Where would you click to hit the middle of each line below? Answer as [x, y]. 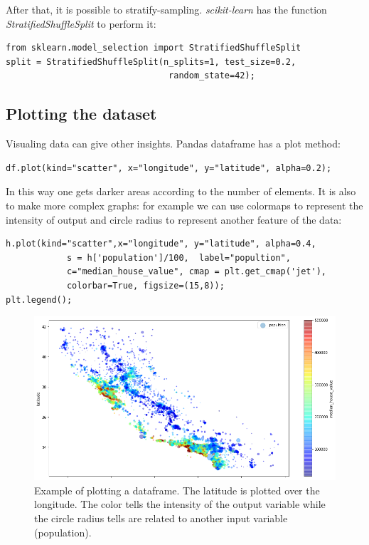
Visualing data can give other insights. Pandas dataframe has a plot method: [173, 144]
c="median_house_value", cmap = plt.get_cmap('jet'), [197, 272]
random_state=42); [212, 76]
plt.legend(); [39, 300]
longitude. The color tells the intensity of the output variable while [180, 504]
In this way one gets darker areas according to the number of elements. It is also [181, 191]
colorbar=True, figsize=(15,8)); [145, 285]
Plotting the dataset [81, 114]
